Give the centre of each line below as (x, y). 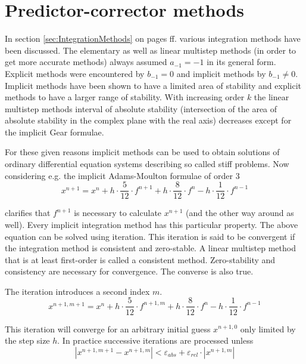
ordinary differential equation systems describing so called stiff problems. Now (147, 164)
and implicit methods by (221, 73)
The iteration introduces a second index (77, 291)
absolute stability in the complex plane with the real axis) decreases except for (148, 120)
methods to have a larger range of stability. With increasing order (125, 97)
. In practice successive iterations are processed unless (155, 340)
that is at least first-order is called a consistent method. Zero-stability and (140, 259)
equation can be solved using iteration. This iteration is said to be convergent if (150, 236)
